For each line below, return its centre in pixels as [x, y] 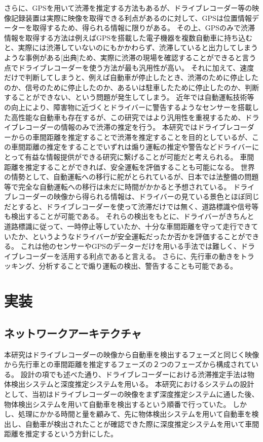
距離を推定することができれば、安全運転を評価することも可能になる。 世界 [129, 167]
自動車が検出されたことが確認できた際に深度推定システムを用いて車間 [142, 423]
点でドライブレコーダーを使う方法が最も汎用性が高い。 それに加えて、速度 [129, 67]
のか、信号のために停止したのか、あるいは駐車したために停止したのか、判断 [132, 87]
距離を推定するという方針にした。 [61, 434]
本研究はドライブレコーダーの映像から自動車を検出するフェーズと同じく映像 [132, 354]
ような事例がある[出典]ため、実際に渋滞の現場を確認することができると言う [130, 57]
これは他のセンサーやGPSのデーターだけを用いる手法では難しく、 [130, 246]
